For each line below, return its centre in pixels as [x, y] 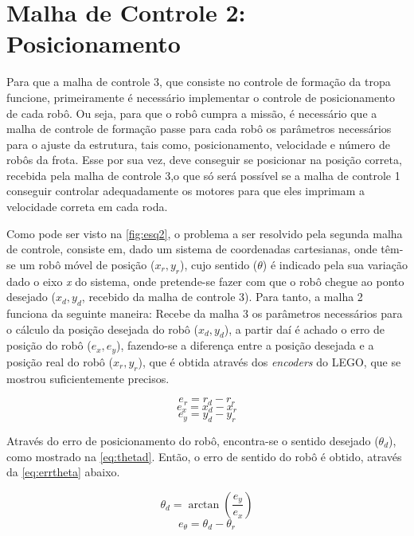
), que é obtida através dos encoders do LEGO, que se [269, 361]
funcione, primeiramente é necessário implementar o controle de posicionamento [201, 97]
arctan [204, 505]
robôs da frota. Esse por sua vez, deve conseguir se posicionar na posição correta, [204, 160]
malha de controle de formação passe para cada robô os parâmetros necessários [199, 129]
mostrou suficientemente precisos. [88, 378]
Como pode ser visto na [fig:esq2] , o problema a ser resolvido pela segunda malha [205, 233]
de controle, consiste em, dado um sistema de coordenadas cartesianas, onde [192, 249]
